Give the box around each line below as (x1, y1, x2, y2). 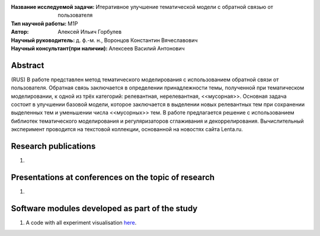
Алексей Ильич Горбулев (57, 28, 121, 36)
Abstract (11, 60, 44, 71)
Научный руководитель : (11, 36, 75, 44)
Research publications (11, 141, 96, 151)
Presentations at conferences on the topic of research (11, 172, 215, 182)
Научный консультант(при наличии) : (11, 44, 108, 52)
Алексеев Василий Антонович (108, 44, 185, 52)
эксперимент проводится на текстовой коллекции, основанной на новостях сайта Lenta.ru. (11, 126, 243, 133)
